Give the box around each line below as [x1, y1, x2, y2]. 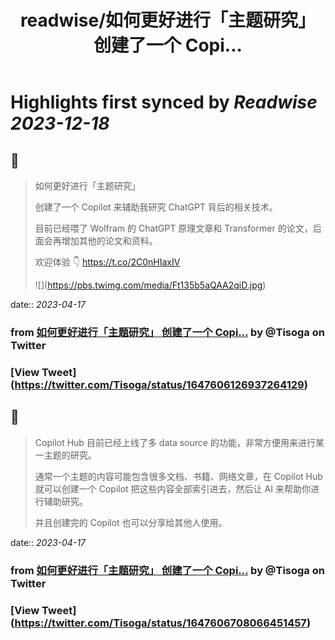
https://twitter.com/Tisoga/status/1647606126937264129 [14, 377, 305, 391]
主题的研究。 [43, 449, 97, 461]
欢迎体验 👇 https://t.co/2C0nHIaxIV [34, 256, 181, 268]
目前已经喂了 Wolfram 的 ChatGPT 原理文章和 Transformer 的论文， [34, 222, 313, 234]
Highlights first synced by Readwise [10, 91, 318, 114]
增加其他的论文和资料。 [61, 235, 158, 246]
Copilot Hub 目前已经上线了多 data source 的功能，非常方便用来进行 [34, 436, 316, 448]
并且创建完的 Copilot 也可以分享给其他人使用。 [34, 516, 228, 528]
